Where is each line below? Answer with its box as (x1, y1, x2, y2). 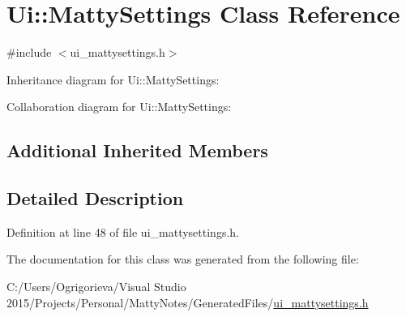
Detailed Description (6, 186, 184, 211)
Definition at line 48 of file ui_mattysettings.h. (6, 223, 239, 240)
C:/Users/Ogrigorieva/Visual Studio (6, 278, 186, 295)
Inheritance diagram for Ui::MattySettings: (6, 71, 220, 88)
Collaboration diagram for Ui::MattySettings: (6, 98, 232, 115)
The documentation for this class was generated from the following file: (6, 251, 359, 268)
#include (6, 44, 52, 61)
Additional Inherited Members (6, 138, 268, 163)
